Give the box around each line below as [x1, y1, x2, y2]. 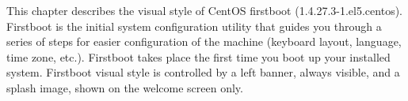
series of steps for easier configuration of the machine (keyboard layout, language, [6, 33, 402, 50]
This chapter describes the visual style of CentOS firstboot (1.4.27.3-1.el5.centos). [6, 2, 402, 18]
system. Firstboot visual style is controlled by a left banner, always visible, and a [6, 64, 400, 80]
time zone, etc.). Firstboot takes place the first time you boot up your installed [6, 48, 391, 65]
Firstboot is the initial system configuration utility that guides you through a [6, 17, 382, 34]
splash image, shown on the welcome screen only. [6, 79, 243, 95]
